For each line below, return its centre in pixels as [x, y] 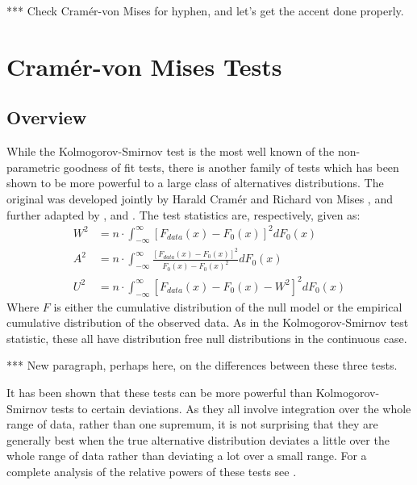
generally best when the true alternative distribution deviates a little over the [198, 439]
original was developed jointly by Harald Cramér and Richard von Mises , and [200, 198]
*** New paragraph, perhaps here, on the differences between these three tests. [202, 365]
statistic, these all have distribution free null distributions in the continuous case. [207, 338]
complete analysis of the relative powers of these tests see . [152, 471]
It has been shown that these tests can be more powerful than [160, 392]
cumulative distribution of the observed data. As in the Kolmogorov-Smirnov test [208, 322]
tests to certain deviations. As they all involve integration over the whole [231, 408]
